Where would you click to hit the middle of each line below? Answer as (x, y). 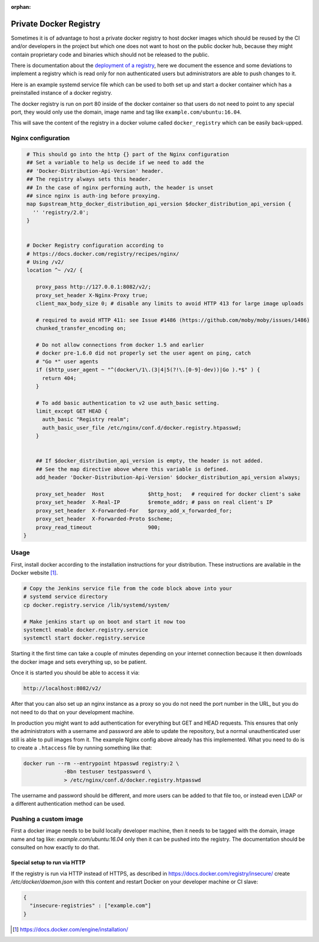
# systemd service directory (66, 597)
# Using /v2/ (45, 262)
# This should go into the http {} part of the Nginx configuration (128, 154)
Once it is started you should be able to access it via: (75, 673)
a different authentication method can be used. (68, 804)
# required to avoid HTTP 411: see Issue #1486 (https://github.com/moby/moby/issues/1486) (173, 320)
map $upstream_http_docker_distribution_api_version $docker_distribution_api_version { (159, 204)
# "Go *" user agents (67, 361)
